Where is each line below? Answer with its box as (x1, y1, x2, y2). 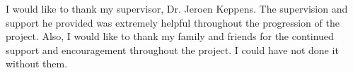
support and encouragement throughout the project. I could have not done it (6, 42, 339, 57)
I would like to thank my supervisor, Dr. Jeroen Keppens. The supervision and (6, 1, 348, 15)
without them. (6, 56, 68, 71)
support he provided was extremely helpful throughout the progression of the (6, 15, 340, 29)
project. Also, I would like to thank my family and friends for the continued (6, 29, 334, 44)
